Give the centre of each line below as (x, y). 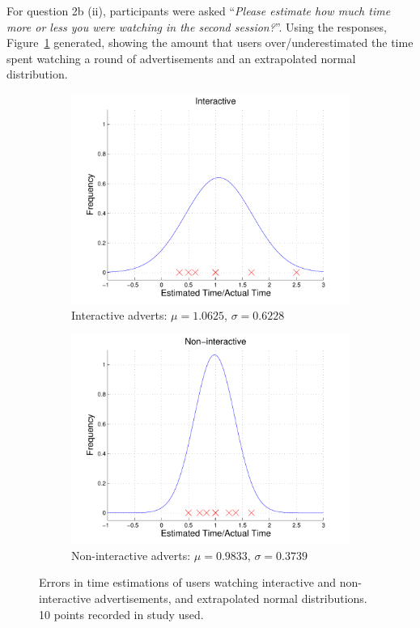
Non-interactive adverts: (131, 555)
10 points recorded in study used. (121, 614)
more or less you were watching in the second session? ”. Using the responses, (197, 26)
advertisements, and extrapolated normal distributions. (231, 598)
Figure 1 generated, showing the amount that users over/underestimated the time (210, 42)
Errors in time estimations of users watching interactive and (188, 582)
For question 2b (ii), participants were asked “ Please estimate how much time (199, 11)
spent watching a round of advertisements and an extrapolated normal (181, 58)
